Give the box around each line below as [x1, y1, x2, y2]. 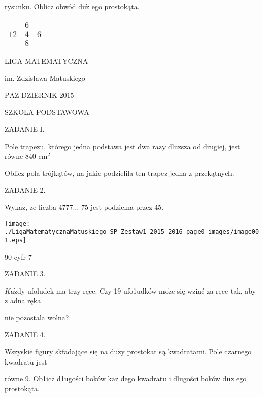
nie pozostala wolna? [5, 312, 69, 322]
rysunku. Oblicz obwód [5, 1, 76, 11]
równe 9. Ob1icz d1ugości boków [5, 373, 106, 384]
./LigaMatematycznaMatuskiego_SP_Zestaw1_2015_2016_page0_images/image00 [5, 228, 259, 236]
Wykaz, [5, 201, 28, 212]
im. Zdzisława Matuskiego [5, 73, 85, 83]
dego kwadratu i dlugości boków [120, 373, 220, 384]
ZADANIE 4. [5, 329, 46, 340]
